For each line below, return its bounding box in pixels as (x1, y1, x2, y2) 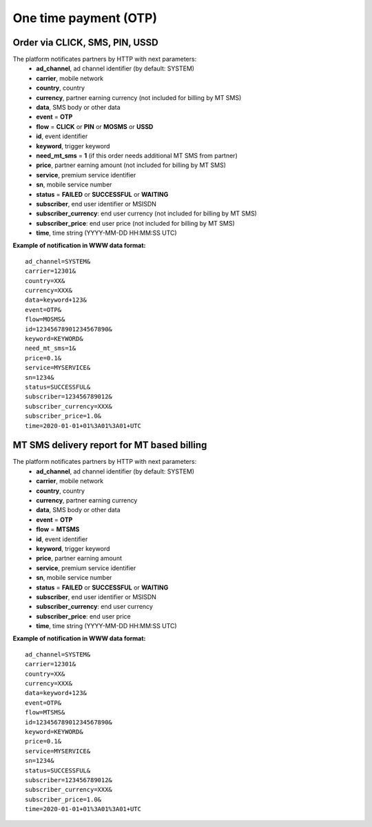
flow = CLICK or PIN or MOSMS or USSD (36, 122, 154, 130)
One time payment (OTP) (12, 10, 158, 26)
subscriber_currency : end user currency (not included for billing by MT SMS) (36, 209, 258, 217)
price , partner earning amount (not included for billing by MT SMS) (36, 161, 227, 169)
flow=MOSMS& (25, 315, 65, 324)
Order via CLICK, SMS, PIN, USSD (12, 37, 158, 48)
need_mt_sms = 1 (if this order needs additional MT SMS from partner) (36, 151, 238, 159)
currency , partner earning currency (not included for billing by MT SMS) (36, 93, 242, 101)
